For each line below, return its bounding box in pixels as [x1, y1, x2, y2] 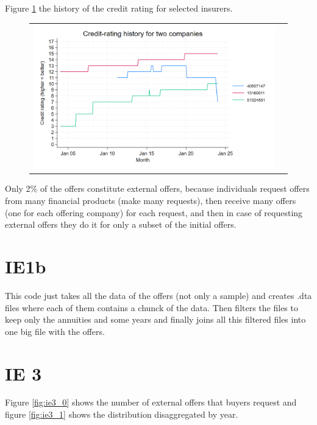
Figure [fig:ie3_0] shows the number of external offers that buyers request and [5, 396, 297, 409]
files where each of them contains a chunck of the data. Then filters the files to [5, 301, 298, 314]
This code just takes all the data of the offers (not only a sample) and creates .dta [5, 289, 312, 301]
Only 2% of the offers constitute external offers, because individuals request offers [5, 182, 310, 195]
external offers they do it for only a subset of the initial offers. [5, 218, 237, 231]
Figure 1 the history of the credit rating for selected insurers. [5, 2, 233, 14]
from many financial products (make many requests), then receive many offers [5, 194, 296, 207]
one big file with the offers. [5, 325, 105, 337]
